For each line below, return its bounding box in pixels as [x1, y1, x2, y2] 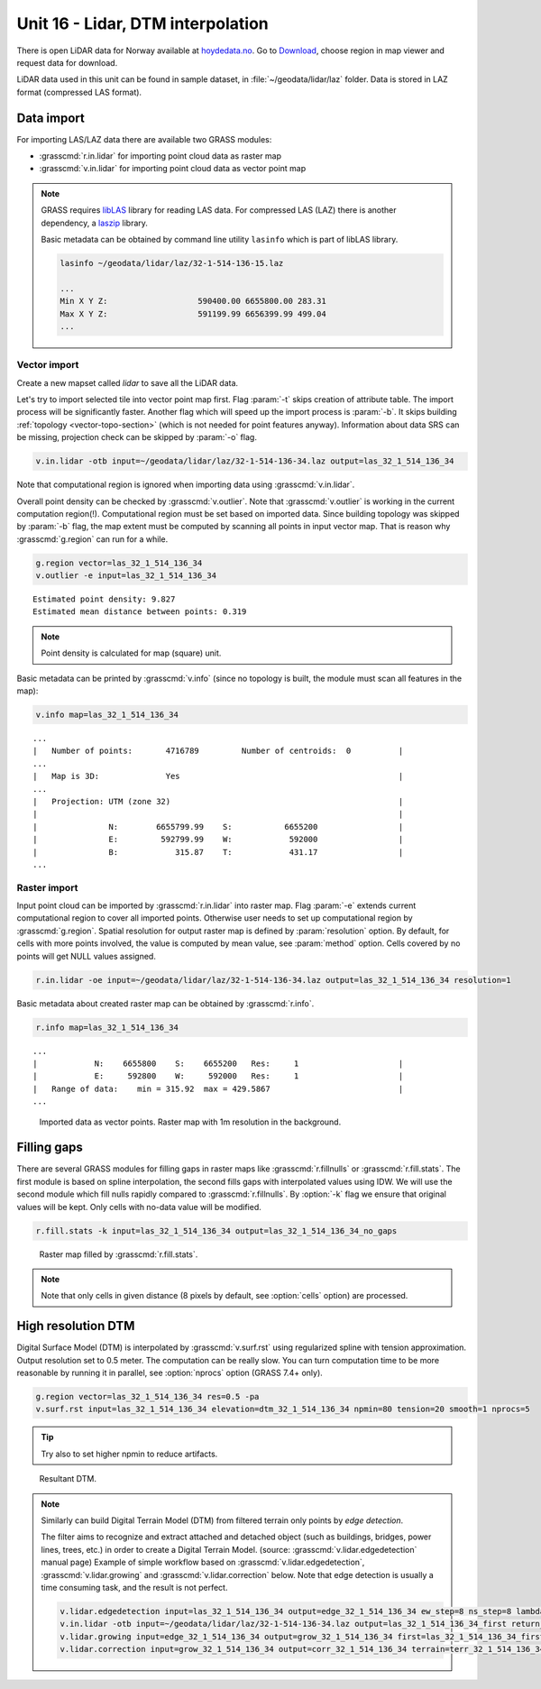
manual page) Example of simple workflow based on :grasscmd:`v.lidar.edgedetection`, [41, 1556, 365, 1568]
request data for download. [16, 57, 118, 68]
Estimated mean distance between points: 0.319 [32, 607, 247, 617]
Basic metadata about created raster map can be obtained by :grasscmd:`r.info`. [16, 997, 315, 1009]
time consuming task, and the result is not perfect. [41, 1582, 228, 1593]
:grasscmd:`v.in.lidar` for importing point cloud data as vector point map [39, 163, 307, 174]
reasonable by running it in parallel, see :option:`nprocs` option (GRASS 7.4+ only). [16, 1367, 324, 1379]
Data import [16, 110, 85, 125]
